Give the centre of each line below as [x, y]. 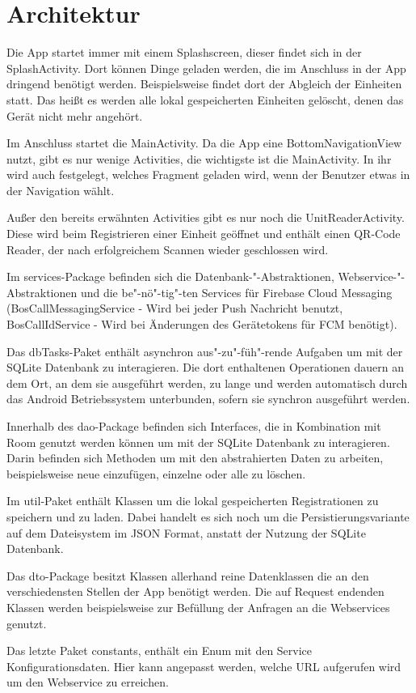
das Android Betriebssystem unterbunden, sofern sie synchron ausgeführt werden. [208, 399]
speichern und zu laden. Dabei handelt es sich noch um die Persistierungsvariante [208, 516]
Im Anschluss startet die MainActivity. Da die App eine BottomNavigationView [204, 143]
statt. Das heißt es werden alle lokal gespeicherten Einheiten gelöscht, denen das [205, 99]
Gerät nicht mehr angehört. [75, 115]
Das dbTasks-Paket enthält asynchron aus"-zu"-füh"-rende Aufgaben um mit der [205, 351]
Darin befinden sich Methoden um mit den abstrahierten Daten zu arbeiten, [195, 458]
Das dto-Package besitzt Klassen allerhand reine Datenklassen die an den [188, 575]
